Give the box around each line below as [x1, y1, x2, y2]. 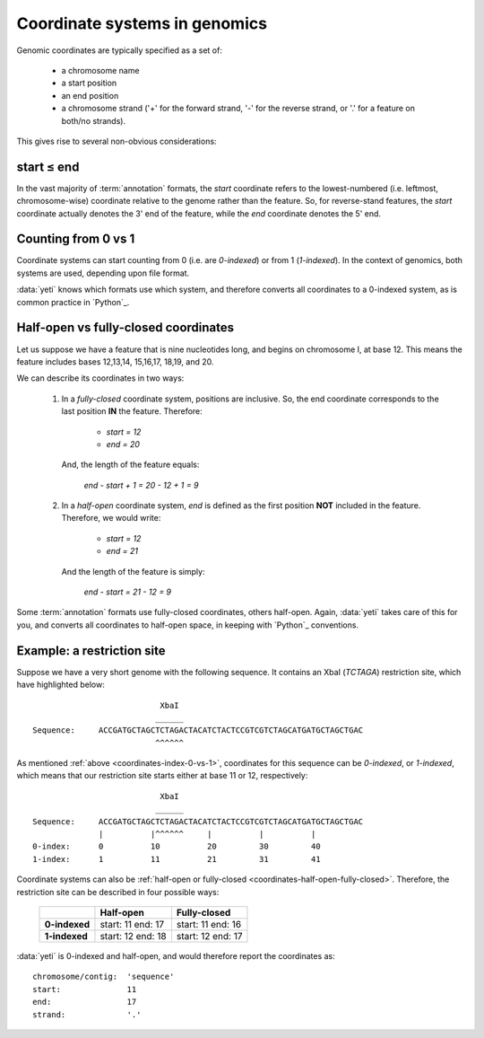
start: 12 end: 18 [99, 929, 167, 942]
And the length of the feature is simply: [61, 566, 205, 576]
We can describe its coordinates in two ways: [16, 373, 185, 383]
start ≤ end [16, 159, 80, 174]
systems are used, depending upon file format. [16, 268, 190, 278]
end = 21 [106, 546, 139, 557]
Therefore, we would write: [61, 513, 161, 523]
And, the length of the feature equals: [61, 459, 200, 471]
